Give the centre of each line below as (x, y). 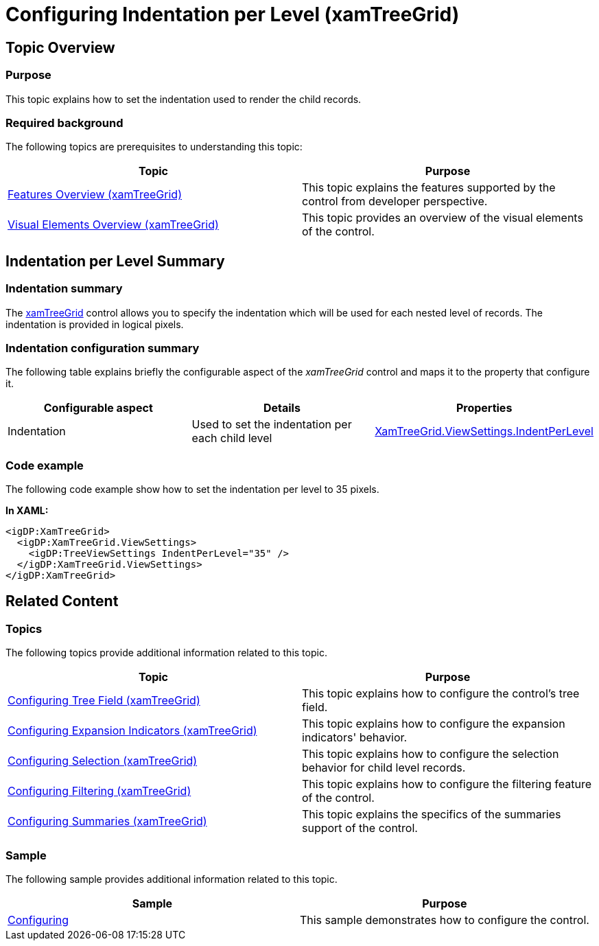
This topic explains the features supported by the (429, 188)
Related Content (62, 601)
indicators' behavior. (355, 738)
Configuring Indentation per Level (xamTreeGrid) (233, 14)
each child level (232, 438)
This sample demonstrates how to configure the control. (444, 920)
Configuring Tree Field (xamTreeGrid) (104, 701)
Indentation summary (64, 289)
